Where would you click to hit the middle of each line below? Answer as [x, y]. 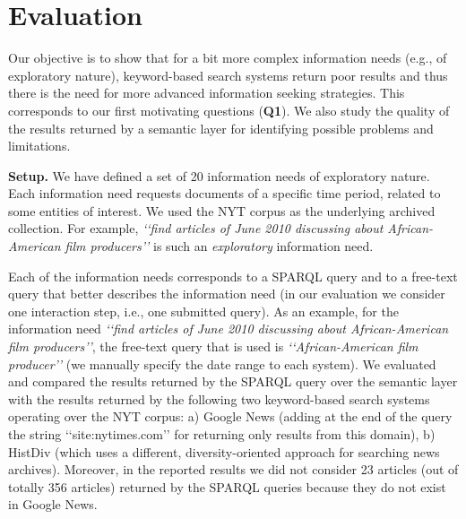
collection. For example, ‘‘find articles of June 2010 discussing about [196, 228]
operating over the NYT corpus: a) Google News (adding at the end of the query [230, 416]
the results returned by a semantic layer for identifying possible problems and [221, 128]
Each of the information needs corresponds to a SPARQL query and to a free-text [233, 276]
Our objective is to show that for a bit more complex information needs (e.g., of [228, 58]
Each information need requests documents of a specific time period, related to [224, 193]
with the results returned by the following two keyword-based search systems [219, 398]
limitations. [39, 146]
